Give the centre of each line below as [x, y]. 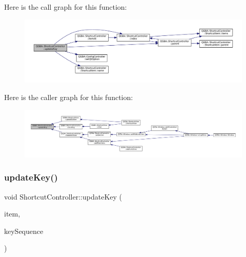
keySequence [24, 231]
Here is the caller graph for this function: [69, 97]
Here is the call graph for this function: [66, 7]
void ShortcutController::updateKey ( [63, 196]
